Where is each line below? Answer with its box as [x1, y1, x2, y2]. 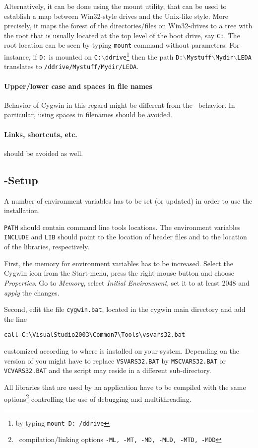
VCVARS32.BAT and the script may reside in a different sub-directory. [4, 365, 211, 375]
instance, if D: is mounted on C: [4, 51, 102, 62]
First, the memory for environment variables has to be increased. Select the [4, 258, 233, 268]
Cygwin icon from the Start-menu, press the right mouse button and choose [4, 268, 235, 278]
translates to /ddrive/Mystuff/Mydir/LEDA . [4, 61, 139, 72]
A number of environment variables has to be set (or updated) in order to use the [4, 195, 253, 206]
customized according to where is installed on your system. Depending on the [4, 346, 239, 356]
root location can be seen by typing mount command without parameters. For [4, 40, 240, 50]
